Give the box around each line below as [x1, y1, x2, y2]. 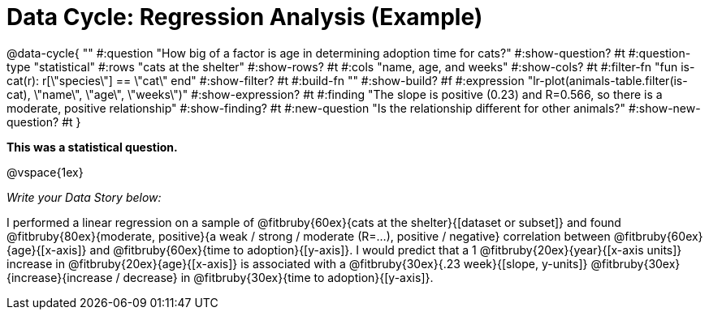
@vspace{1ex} [6, 164, 84, 179]
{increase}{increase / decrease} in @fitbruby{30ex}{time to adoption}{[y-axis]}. [6, 270, 434, 284]
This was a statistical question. [6, 139, 178, 154]
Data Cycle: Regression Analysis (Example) [6, 3, 483, 31]
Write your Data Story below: [6, 190, 162, 204]
